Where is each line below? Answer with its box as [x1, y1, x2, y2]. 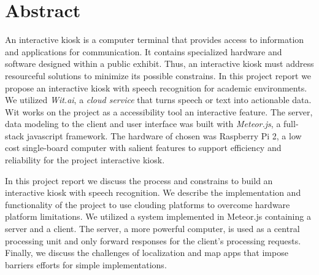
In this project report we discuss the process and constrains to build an [5, 174, 273, 187]
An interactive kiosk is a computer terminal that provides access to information [5, 33, 304, 46]
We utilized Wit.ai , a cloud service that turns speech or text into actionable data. [5, 93, 312, 106]
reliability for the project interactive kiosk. [5, 153, 165, 166]
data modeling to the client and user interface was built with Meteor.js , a [5, 117, 281, 130]
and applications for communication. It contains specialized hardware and [5, 45, 282, 58]
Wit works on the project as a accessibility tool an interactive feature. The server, [5, 105, 313, 118]
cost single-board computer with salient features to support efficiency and [5, 141, 282, 154]
